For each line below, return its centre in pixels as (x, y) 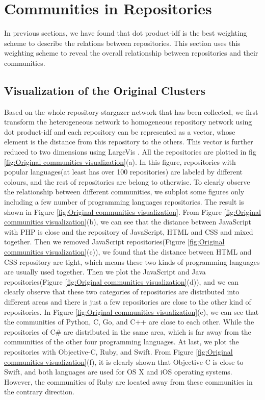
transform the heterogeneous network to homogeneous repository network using (128, 122)
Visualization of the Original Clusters (105, 90)
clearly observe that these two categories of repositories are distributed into (122, 292)
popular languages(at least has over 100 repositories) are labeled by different (124, 172)
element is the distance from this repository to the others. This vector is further (129, 142)
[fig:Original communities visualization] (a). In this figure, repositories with (120, 161)
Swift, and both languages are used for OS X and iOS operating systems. (118, 372)
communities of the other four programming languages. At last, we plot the (122, 342)
